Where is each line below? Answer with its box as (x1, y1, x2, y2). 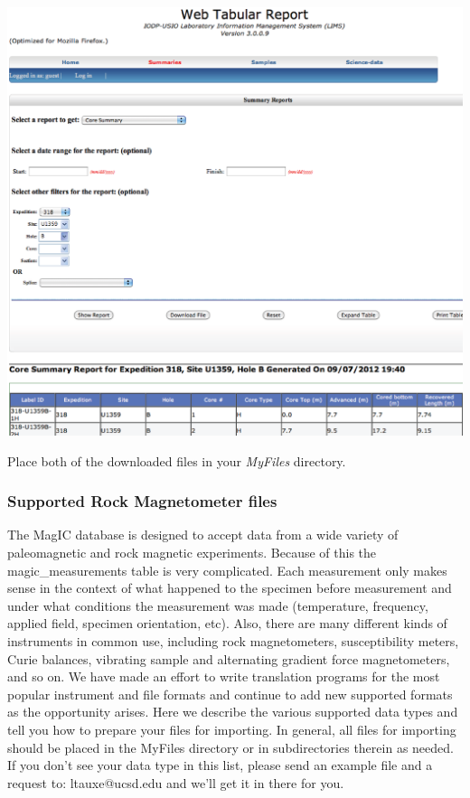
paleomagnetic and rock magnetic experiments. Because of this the (7, 542, 377, 561)
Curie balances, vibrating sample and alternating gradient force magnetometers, (7, 649, 450, 668)
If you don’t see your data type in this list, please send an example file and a (7, 756, 433, 775)
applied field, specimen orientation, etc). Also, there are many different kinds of (7, 614, 447, 633)
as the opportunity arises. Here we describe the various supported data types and (7, 702, 458, 721)
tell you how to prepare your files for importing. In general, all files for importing (7, 719, 456, 738)
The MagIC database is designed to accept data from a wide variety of (7, 525, 399, 544)
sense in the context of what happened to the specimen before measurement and (7, 578, 452, 597)
